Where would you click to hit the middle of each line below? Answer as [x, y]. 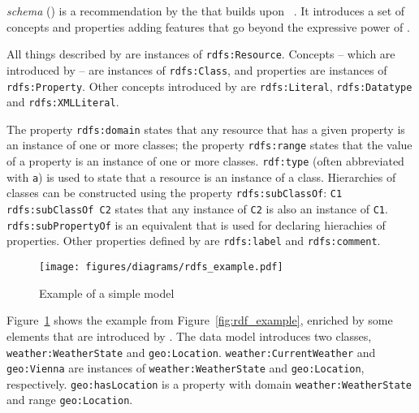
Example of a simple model [107, 293]
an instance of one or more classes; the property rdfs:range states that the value [209, 145]
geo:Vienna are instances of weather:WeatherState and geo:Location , [186, 368]
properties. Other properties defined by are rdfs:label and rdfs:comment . [194, 241]
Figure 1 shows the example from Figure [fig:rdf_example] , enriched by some [200, 320]
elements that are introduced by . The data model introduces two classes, [189, 336]
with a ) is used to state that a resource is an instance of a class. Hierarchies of [201, 176]
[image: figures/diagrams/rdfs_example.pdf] [161, 267]
